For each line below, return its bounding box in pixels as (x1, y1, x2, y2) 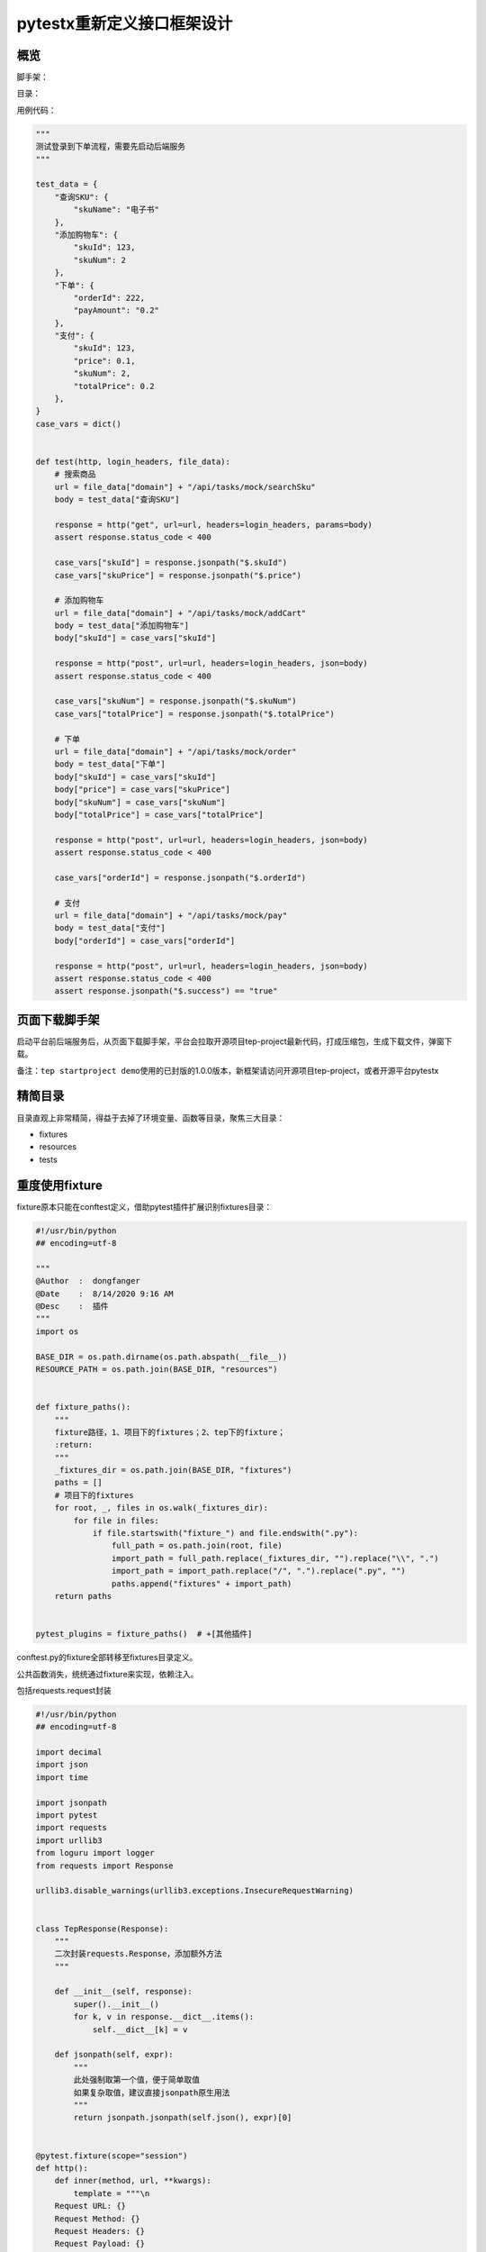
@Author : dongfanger (35, 1276, 141, 1286)
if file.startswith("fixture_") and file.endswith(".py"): (92, 1528, 359, 1539)
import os (35, 1326, 79, 1337)
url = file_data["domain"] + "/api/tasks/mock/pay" (54, 911, 288, 921)
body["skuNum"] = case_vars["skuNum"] (54, 797, 226, 807)
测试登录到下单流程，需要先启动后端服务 (35, 141, 186, 152)
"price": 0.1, (73, 356, 136, 366)
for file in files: (73, 1515, 159, 1526)
